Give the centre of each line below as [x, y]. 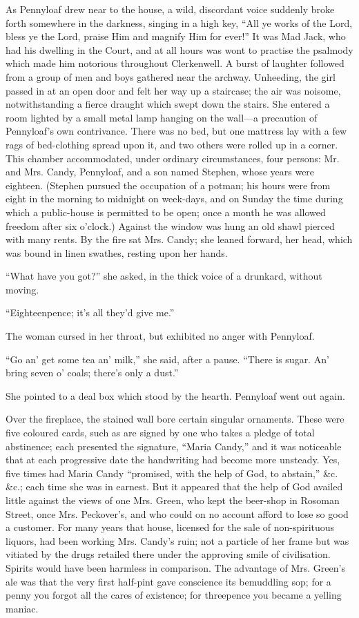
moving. [22, 289]
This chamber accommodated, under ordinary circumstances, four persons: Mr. [173, 158]
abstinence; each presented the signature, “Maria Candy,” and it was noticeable [174, 446]
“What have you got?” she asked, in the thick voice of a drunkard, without [164, 276]
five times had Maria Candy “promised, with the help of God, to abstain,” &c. [172, 473]
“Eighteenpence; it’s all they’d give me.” [90, 312]
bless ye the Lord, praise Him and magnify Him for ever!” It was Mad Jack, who [176, 36]
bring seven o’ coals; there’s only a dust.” [92, 373]
